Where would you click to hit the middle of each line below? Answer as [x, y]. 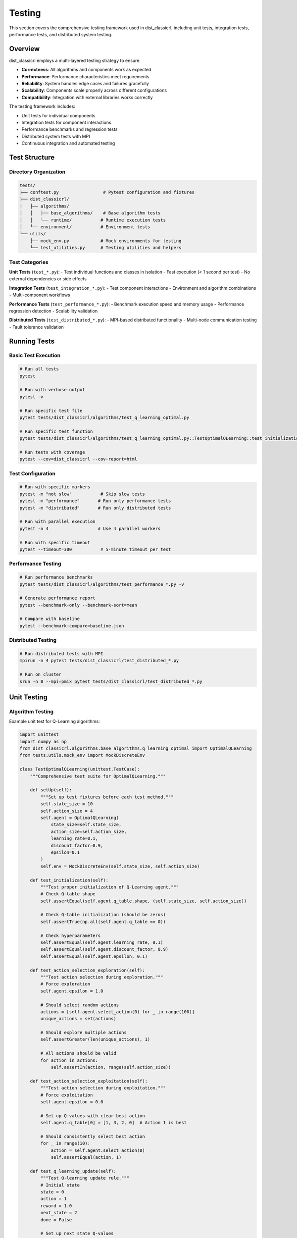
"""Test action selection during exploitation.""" [103, 1088]
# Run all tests [39, 369]
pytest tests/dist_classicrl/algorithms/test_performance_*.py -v [102, 584]
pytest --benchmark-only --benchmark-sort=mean [78, 605]
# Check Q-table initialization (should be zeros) [103, 915]
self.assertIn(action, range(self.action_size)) [111, 1067]
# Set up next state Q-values [77, 1234]
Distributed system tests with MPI [56, 136]
